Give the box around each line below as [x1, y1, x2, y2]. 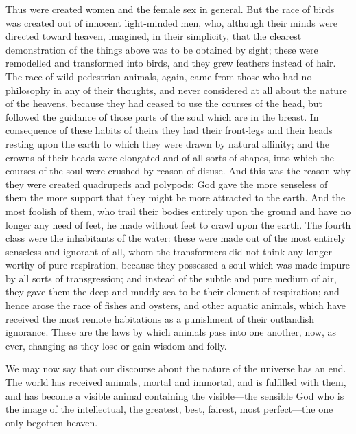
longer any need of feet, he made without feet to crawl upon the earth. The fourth [5, 217, 351, 231]
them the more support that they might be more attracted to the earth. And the [5, 190, 346, 205]
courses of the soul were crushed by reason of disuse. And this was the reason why [5, 163, 351, 178]
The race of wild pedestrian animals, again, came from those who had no [5, 69, 312, 83]
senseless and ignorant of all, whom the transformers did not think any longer [5, 244, 332, 258]
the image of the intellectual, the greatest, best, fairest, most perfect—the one [5, 402, 333, 416]
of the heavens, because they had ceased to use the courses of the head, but [5, 96, 323, 111]
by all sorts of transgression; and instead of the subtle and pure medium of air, [5, 271, 337, 285]
